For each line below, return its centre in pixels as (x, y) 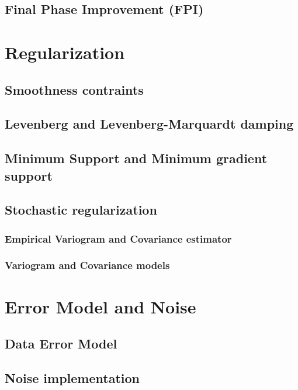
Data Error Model (61, 344)
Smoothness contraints (74, 89)
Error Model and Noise (101, 306)
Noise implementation (72, 377)
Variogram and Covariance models (87, 265)
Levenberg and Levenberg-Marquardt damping (149, 124)
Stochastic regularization (81, 210)
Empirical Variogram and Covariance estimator (118, 238)
